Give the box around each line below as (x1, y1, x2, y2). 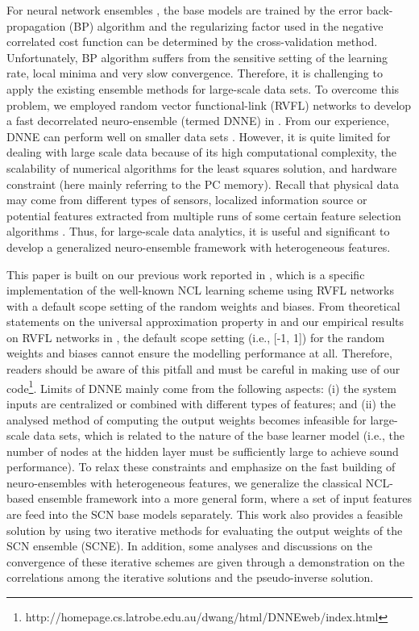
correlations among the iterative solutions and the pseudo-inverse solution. (6, 569, 374, 586)
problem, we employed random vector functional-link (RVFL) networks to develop (6, 96, 412, 113)
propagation (6, 17, 66, 34)
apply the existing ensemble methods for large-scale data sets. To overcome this (6, 80, 400, 97)
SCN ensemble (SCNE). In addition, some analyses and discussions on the (6, 537, 372, 554)
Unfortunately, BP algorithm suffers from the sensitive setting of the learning (6, 48, 388, 65)
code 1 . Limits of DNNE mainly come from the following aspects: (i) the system (6, 377, 396, 396)
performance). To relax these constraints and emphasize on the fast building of (6, 458, 396, 475)
